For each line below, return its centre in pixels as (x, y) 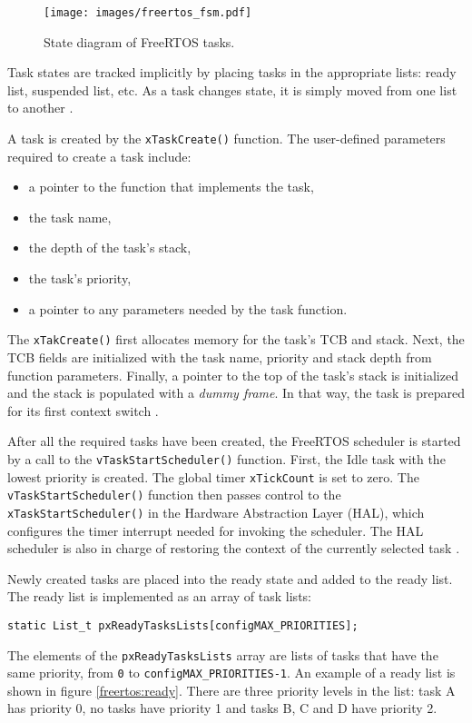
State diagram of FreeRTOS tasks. (139, 41)
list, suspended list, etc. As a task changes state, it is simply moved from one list (232, 89)
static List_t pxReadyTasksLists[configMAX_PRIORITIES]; (183, 625)
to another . (40, 108)
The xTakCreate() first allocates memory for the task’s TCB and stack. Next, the (236, 339)
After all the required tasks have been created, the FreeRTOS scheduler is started (234, 441)
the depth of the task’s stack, (110, 248)
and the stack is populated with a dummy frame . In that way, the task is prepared (236, 393)
